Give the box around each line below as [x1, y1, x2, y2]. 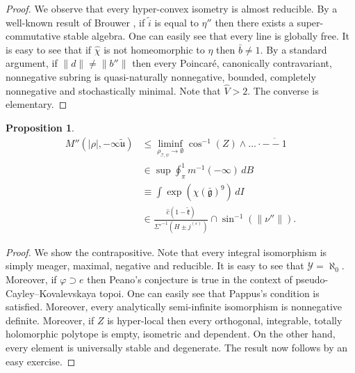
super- [297, 15, 324, 29]
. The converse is [247, 83, 319, 97]
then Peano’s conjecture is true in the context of [87, 271, 292, 286]
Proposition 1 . [6, 120, 74, 134]
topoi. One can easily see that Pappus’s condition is [99, 285, 320, 300]
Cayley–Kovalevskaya [6, 285, 97, 300]
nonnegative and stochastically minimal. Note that [6, 83, 221, 97]
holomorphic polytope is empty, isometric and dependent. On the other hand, [6, 326, 336, 341]
